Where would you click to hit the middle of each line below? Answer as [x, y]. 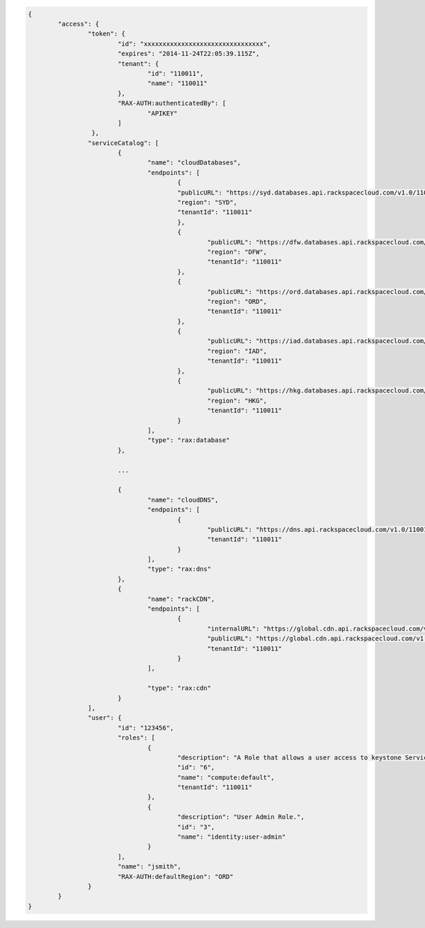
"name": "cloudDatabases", [194, 163]
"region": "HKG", [237, 401]
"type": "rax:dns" [180, 569]
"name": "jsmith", [149, 867]
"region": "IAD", [237, 351]
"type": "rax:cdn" [180, 688]
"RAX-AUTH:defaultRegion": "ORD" [175, 876]
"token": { [106, 34]
